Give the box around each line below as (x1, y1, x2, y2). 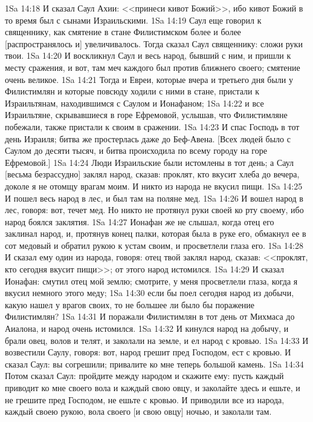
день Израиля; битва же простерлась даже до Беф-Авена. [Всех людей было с (5, 132, 291, 145)
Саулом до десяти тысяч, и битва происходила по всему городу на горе (5, 144, 267, 157)
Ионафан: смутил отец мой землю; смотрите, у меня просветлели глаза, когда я (5, 274, 298, 287)
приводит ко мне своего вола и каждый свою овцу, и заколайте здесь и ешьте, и (5, 381, 300, 394)
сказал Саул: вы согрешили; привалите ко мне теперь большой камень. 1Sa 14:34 (5, 357, 304, 370)
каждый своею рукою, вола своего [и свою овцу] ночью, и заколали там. (5, 405, 272, 418)
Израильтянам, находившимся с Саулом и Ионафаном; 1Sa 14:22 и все (5, 96, 264, 109)
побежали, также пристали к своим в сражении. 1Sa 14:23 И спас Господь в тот (5, 120, 300, 133)
